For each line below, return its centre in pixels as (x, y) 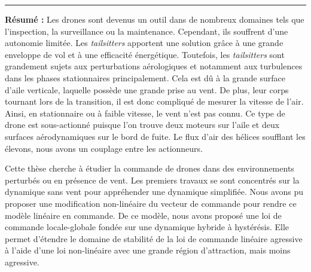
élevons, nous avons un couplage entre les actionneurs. (104, 148)
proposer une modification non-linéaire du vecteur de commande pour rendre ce (151, 203)
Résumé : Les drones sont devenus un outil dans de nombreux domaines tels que (155, 19)
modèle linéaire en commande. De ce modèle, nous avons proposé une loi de (143, 215)
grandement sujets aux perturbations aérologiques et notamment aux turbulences (154, 66)
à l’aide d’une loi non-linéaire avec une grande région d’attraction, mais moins (148, 250)
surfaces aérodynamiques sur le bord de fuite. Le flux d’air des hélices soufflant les (155, 136)
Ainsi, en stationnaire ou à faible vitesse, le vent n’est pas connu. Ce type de (145, 113)
